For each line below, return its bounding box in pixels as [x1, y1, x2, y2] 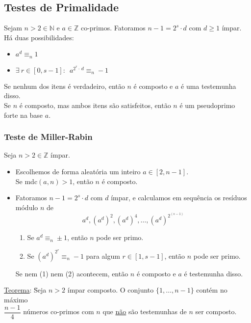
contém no [196, 285, 227, 295]
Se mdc [15, 176, 38, 186]
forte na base [4, 109, 43, 120]
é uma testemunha [181, 81, 236, 91]
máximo [4, 295, 28, 305]
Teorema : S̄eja [4, 285, 47, 295]
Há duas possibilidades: [4, 32, 74, 42]
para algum [86, 250, 120, 261]
